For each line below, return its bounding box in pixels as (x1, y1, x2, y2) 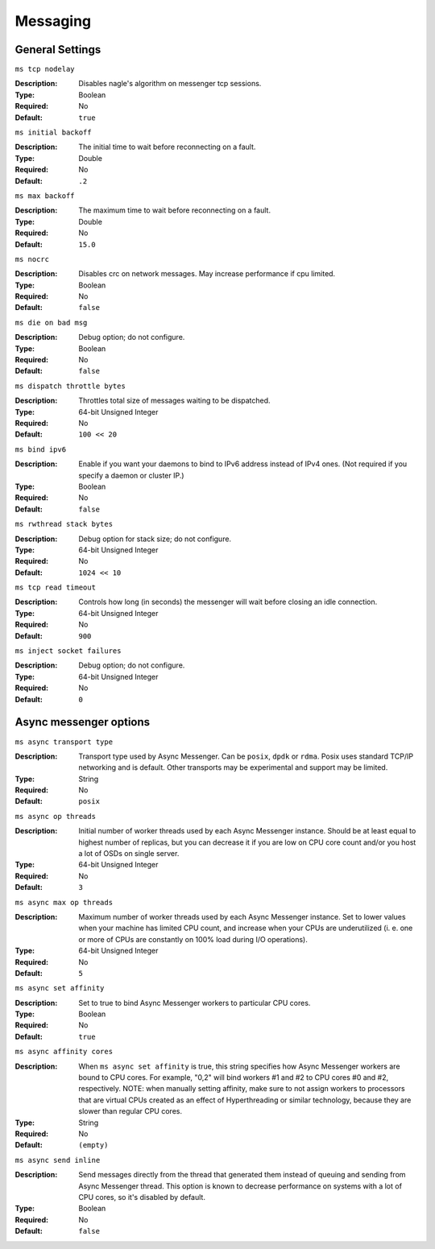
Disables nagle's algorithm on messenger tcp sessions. (78, 79, 262, 89)
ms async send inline (14, 1156, 101, 1164)
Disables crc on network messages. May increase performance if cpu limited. (78, 269, 336, 279)
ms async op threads (14, 812, 97, 821)
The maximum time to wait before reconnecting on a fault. (78, 205, 271, 215)
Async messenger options (14, 715, 151, 729)
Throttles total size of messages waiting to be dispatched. (78, 395, 271, 406)
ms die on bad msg (14, 318, 88, 327)
